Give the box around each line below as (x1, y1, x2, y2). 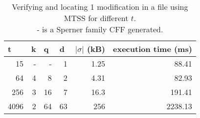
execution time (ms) (113, 43, 192, 54)
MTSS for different (64, 12, 129, 24)
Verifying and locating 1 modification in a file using (12, 1, 188, 12)
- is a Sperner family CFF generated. (37, 24, 163, 35)
